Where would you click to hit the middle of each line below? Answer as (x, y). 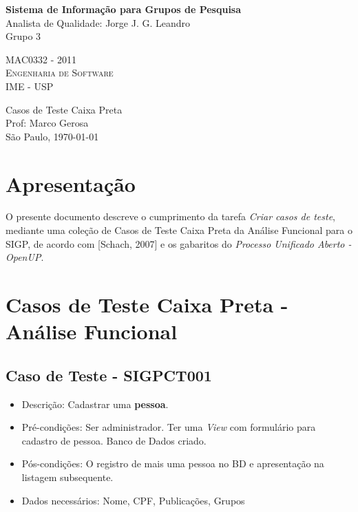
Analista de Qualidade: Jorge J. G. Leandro (98, 22)
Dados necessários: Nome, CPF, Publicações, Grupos (133, 500)
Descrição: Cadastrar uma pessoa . (95, 404)
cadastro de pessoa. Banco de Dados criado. (114, 440)
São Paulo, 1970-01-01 (52, 136)
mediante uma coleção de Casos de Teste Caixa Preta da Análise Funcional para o (179, 230)
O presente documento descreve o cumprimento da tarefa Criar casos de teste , (170, 216)
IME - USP (30, 86)
